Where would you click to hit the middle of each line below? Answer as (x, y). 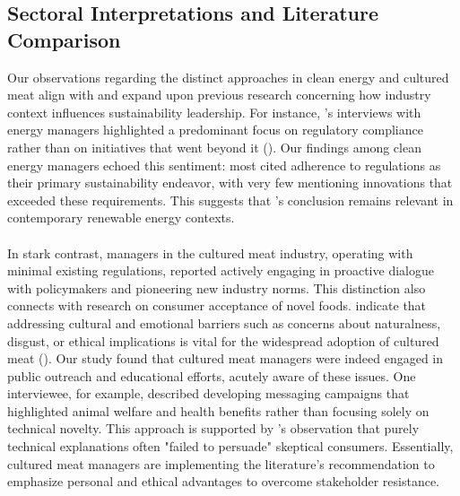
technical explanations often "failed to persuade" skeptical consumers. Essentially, (230, 446)
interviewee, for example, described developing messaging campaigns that (208, 393)
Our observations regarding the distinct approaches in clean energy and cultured (228, 77)
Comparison (64, 39)
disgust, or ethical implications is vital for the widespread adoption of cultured (223, 340)
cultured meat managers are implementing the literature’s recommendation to (221, 463)
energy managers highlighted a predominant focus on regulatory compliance (215, 130)
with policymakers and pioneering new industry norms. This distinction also (217, 287)
